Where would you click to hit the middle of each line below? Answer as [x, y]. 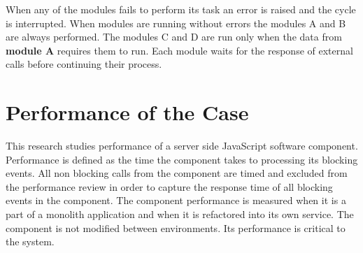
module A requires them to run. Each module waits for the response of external [179, 50]
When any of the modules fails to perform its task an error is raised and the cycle [181, 9]
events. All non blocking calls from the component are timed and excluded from [177, 173]
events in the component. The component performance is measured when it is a [176, 200]
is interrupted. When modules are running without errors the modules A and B [176, 23]
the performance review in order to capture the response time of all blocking [169, 186]
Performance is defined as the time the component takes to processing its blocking [182, 159]
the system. [30, 241]
